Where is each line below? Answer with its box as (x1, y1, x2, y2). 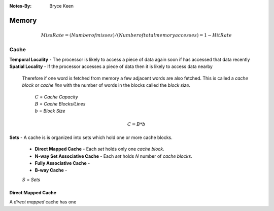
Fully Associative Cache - (35, 160, 90, 166)
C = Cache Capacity (35, 94, 78, 100)
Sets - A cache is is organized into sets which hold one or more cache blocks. (9, 134, 173, 140)
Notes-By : (9, 3, 32, 9)
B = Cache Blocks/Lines (35, 100, 86, 107)
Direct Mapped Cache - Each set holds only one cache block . (35, 146, 164, 152)
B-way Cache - (35, 167, 67, 173)
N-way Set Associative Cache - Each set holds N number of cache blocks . (35, 153, 192, 159)
